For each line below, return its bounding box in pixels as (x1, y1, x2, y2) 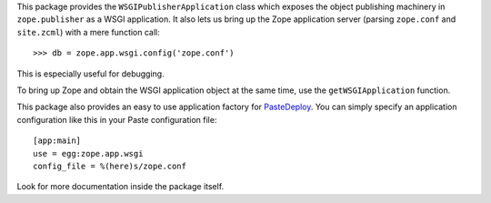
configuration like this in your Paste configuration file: (16, 114, 217, 125)
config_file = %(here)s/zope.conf (33, 160, 186, 171)
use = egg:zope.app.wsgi (33, 148, 144, 158)
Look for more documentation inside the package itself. (16, 181, 225, 192)
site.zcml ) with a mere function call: (16, 26, 161, 37)
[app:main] (33, 136, 82, 146)
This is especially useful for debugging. (16, 68, 165, 79)
